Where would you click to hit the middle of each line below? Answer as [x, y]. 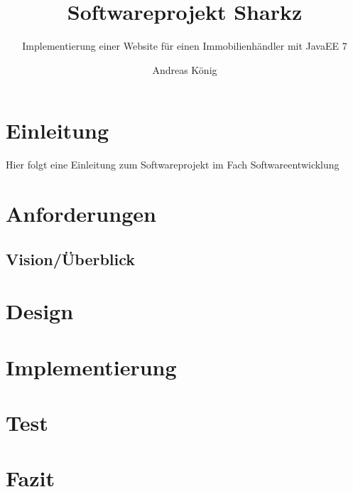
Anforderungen [81, 214]
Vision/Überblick [71, 258]
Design [40, 311]
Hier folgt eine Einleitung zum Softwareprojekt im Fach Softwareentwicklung [173, 165]
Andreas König [185, 69]
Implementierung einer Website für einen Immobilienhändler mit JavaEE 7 [185, 46]
